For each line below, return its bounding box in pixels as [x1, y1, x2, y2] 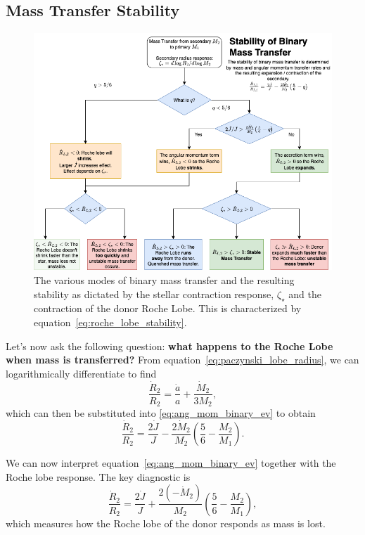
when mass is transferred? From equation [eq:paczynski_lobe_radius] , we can [6, 352, 359, 367]
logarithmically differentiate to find [6, 366, 157, 380]
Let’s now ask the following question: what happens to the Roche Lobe [6, 338, 333, 353]
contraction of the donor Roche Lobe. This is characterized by [34, 301, 302, 316]
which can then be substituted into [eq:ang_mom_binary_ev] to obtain [6, 406, 316, 420]
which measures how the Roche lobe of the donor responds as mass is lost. [6, 515, 326, 530]
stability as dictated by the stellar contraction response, [34, 286, 274, 301]
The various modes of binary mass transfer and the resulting [34, 272, 295, 287]
